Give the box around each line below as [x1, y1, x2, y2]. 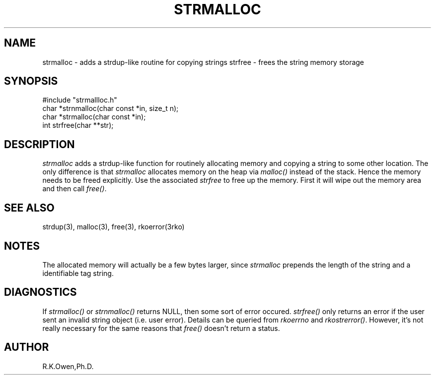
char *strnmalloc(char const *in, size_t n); [42, 104, 179, 113]
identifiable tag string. [42, 269, 114, 277]
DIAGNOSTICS [4, 286, 77, 299]
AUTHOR [4, 341, 49, 354]
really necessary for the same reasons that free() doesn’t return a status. [42, 324, 280, 332]
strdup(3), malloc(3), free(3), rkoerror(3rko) [42, 222, 185, 231]
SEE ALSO [4, 201, 55, 214]
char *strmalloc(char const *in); [42, 112, 146, 121]
